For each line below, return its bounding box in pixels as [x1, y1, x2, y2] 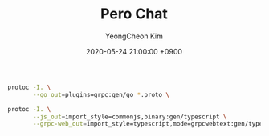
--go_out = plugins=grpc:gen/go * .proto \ [32, 90, 170, 98]
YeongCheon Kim [104, 31, 164, 41]
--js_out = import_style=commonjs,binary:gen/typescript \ [32, 113, 227, 121]
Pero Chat [100, 5, 168, 23]
